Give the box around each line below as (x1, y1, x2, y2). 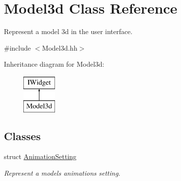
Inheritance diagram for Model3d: (4, 59, 105, 69)
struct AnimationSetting (4, 151, 77, 162)
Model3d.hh (42, 42, 77, 53)
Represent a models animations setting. (4, 167, 121, 178)
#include (4, 42, 31, 53)
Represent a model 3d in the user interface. (4, 26, 133, 36)
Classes (4, 128, 41, 144)
